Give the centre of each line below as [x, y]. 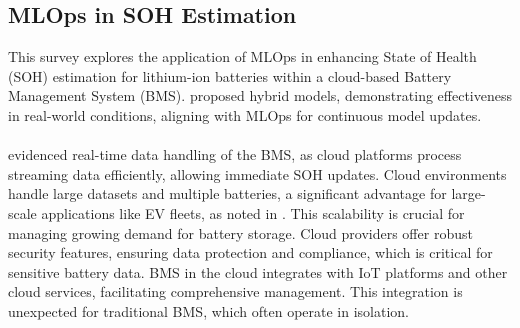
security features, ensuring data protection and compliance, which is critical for [250, 252]
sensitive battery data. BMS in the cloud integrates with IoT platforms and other [258, 271]
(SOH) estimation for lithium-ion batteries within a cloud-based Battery [230, 75]
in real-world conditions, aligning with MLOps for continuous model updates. [245, 114]
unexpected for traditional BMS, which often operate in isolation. [209, 310]
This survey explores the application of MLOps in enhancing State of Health [242, 56]
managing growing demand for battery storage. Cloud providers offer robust [240, 232]
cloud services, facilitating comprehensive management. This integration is [235, 291]
